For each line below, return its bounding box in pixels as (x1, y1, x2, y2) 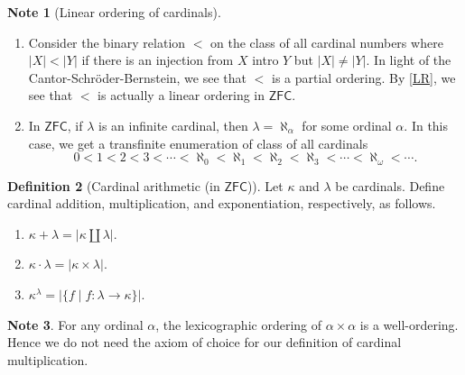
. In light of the (366, 50, 451, 69)
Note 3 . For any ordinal (7, 315, 144, 334)
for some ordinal (302, 115, 392, 134)
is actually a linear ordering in (98, 86, 265, 105)
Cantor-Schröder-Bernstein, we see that (28, 68, 247, 87)
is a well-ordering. (359, 315, 459, 334)
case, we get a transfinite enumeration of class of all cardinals (28, 133, 368, 152)
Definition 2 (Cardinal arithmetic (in (7, 176, 220, 195)
